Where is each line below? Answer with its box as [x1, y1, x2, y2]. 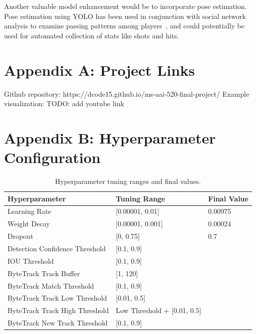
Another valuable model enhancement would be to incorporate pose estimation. [4, 1, 247, 11]
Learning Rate [7, 206, 51, 216]
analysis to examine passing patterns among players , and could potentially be [4, 20, 245, 31]
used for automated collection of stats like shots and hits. [4, 30, 179, 40]
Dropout [7, 231, 33, 241]
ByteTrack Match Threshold [7, 280, 94, 291]
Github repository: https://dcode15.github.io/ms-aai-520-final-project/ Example [4, 88, 250, 99]
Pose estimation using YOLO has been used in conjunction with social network [4, 10, 246, 21]
